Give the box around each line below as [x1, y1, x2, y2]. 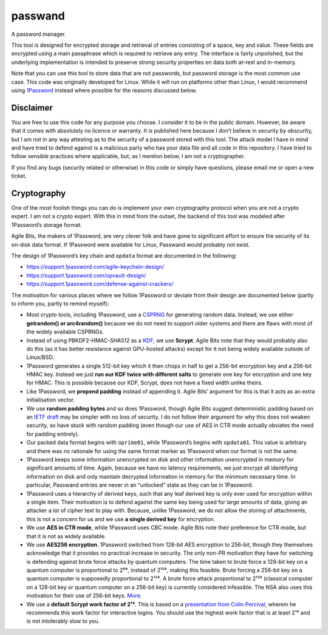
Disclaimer [11, 102, 53, 113]
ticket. [11, 172, 27, 179]
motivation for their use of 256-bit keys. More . [26, 592, 142, 599]
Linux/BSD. [26, 353, 55, 361]
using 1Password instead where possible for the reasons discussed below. [11, 86, 197, 94]
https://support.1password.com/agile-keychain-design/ [26, 263, 164, 271]
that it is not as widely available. [26, 532, 106, 540]
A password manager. [11, 30, 66, 38]
